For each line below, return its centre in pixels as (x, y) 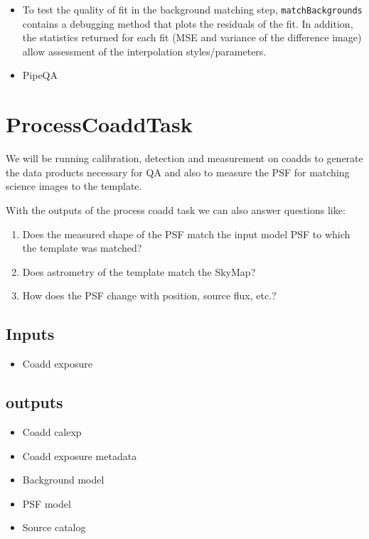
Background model (63, 480)
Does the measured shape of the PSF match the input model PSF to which (186, 234)
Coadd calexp (52, 431)
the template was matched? (82, 248)
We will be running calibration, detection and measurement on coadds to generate (184, 158)
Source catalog (54, 527)
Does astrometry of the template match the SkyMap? (139, 271)
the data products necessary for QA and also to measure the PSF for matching (178, 172)
